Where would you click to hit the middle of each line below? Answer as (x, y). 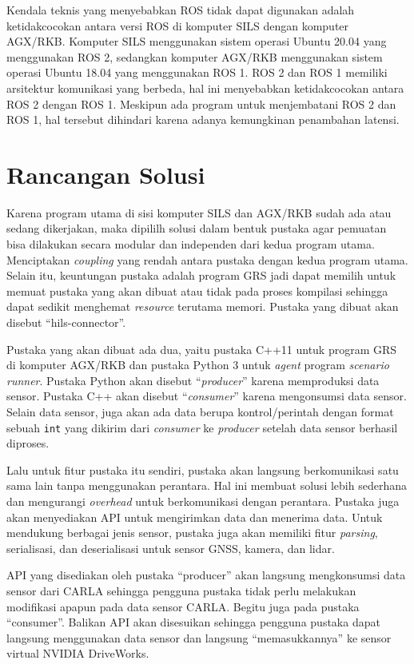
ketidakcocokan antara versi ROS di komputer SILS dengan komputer (178, 25)
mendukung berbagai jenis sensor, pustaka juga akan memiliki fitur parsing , (192, 533)
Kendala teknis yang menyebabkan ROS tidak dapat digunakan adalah (181, 10)
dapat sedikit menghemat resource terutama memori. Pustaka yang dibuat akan (203, 306)
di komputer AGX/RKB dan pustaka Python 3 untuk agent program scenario (198, 365)
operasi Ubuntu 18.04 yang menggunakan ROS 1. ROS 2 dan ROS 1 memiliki (197, 72)
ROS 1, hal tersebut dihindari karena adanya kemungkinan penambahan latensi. (203, 119)
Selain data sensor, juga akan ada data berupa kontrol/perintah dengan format (200, 412)
